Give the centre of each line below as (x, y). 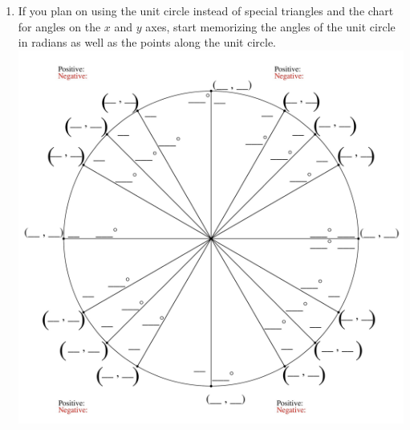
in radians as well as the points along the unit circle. (147, 42)
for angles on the (59, 26)
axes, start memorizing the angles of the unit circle (270, 26)
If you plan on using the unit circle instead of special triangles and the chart (206, 10)
